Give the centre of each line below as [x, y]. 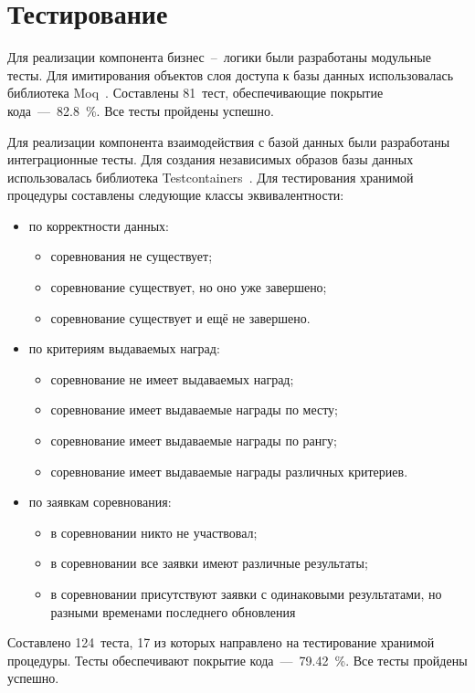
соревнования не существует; [132, 256]
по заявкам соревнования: [100, 502]
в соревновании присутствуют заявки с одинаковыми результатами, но [246, 593]
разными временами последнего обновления [173, 611]
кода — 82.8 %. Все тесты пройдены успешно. [141, 110]
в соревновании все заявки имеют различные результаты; [209, 563]
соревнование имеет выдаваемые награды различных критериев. [229, 471]
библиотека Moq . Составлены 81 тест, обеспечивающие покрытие [195, 93]
